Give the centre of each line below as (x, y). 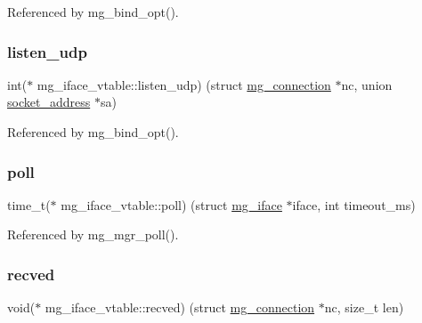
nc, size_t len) (364, 307)
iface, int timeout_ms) (354, 204)
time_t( (29, 204)
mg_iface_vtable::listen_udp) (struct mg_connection (184, 84)
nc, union (367, 84)
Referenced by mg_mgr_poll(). (93, 234)
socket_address (49, 102)
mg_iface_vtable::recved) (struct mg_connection (180, 307)
